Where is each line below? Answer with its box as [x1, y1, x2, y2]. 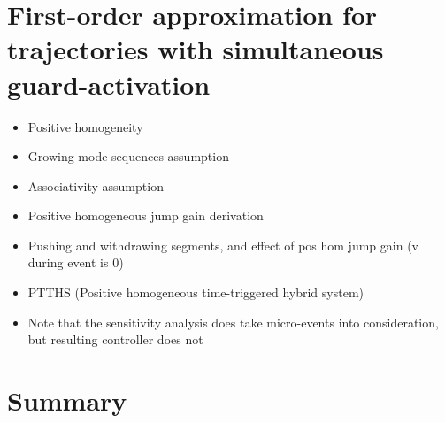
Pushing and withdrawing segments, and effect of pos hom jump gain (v [27, 235, 418, 254]
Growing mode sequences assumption [27, 147, 229, 165]
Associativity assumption [27, 176, 164, 195]
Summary [7, 382, 127, 419]
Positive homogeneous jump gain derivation [27, 206, 264, 225]
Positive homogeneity [27, 117, 143, 135]
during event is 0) [27, 253, 124, 272]
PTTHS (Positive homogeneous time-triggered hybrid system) [27, 283, 364, 302]
